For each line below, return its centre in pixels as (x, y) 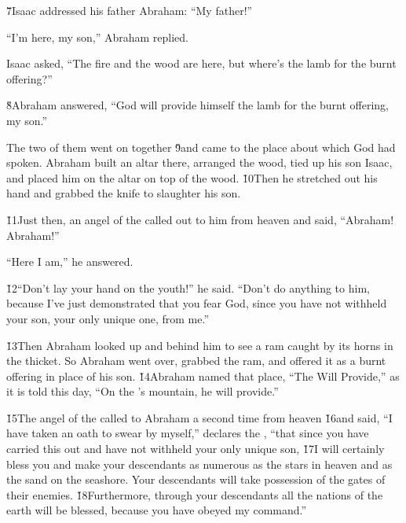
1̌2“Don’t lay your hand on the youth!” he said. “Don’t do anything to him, (188, 287)
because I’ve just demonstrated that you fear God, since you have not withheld (197, 303)
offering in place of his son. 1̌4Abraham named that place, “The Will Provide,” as (203, 376)
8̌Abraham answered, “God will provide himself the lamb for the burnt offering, (198, 105)
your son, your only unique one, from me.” (108, 318)
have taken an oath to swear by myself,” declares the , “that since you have (188, 433)
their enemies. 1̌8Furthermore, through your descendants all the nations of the (195, 494)
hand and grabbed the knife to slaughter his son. (124, 193)
